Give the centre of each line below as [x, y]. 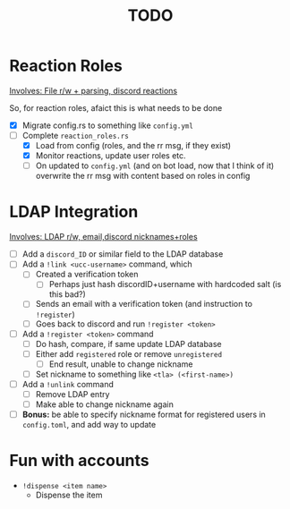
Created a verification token [87, 275]
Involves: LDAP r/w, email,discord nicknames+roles [104, 237]
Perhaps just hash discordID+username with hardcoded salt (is [165, 284]
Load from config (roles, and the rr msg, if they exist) [133, 146]
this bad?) [68, 294]
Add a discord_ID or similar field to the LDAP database [123, 254]
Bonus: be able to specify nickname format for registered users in [144, 415]
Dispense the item [69, 495]
